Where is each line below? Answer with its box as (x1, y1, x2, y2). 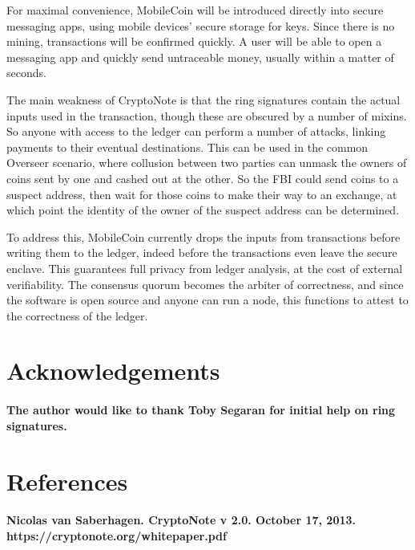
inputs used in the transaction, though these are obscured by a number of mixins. (6, 107, 407, 124)
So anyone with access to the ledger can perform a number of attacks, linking (6, 123, 386, 140)
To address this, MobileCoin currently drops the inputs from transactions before (6, 228, 401, 245)
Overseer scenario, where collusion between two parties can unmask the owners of (6, 154, 407, 171)
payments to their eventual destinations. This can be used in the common (6, 138, 369, 155)
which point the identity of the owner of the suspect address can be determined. (6, 202, 400, 218)
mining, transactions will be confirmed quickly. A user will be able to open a (6, 33, 382, 50)
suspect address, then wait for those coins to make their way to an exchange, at (6, 185, 397, 202)
